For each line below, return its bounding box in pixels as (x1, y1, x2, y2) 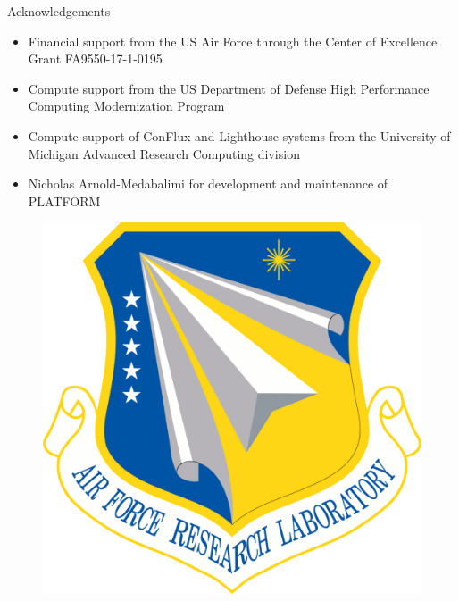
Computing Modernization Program (28, 96, 225, 115)
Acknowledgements (7, 2, 111, 20)
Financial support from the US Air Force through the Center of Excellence (28, 31, 438, 50)
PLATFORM (28, 191, 101, 210)
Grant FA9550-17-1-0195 (28, 49, 163, 68)
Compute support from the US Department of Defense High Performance (28, 79, 430, 97)
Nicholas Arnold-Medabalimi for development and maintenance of (28, 174, 388, 193)
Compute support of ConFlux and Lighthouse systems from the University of (28, 126, 451, 145)
